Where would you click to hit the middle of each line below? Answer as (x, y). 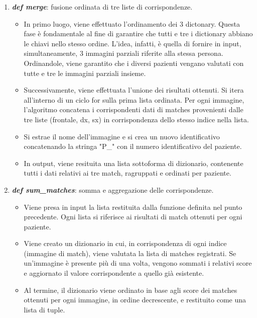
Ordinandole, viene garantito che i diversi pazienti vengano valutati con (134, 63)
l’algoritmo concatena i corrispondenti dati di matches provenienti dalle (134, 109)
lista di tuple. (44, 309)
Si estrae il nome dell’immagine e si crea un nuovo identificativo (122, 136)
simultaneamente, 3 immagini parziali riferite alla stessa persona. (123, 53)
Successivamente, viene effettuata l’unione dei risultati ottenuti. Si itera (134, 90)
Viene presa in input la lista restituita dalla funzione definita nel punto (133, 207)
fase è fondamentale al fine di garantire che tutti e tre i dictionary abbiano (138, 33)
